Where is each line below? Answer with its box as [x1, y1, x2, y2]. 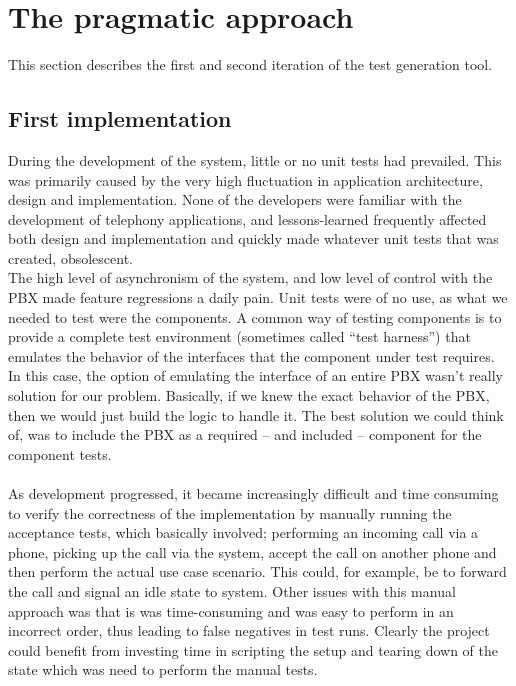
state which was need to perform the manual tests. [8, 659, 318, 680]
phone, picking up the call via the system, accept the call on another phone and [8, 541, 497, 562]
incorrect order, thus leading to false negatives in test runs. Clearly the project [8, 620, 490, 641]
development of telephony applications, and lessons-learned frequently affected [8, 208, 487, 229]
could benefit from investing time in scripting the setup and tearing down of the [8, 639, 498, 660]
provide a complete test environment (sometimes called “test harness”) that [8, 326, 471, 347]
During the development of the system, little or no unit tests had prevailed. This [8, 149, 502, 170]
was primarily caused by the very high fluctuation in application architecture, [8, 169, 483, 190]
